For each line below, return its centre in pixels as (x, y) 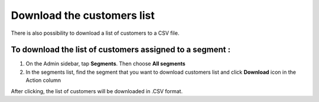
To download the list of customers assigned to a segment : (121, 50)
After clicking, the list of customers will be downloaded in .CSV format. (97, 91)
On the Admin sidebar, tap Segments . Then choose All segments (105, 64)
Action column (43, 80)
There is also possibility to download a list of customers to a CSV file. (95, 33)
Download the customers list (83, 15)
